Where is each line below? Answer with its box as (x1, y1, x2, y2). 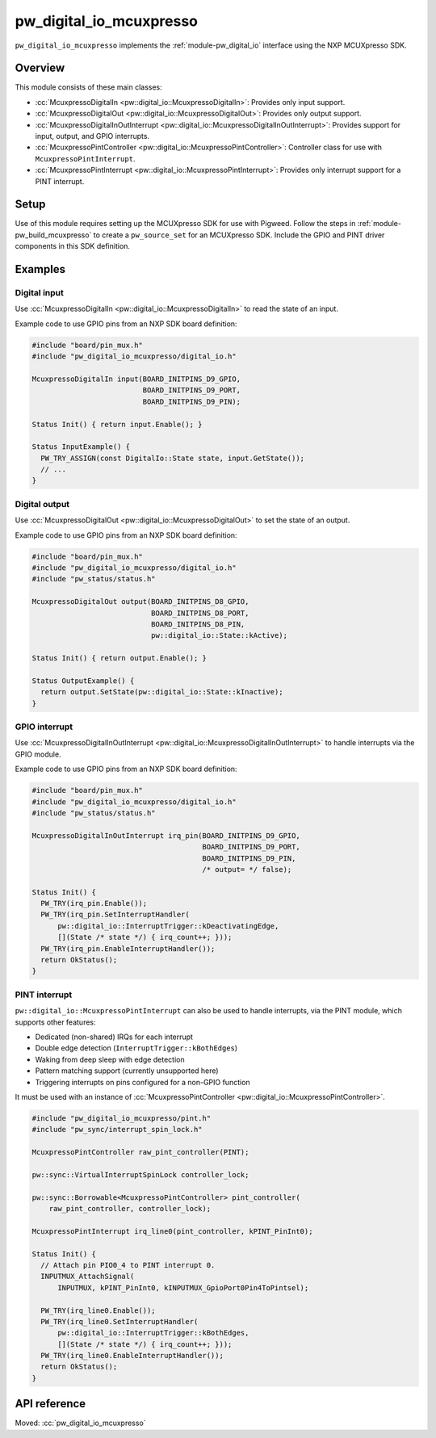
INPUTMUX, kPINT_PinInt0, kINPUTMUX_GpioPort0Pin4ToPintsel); (57, 1283, 309, 1292)
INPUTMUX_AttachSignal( (40, 1272, 135, 1281)
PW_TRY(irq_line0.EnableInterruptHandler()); (40, 1351, 224, 1360)
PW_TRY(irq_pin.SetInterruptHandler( (40, 910, 190, 920)
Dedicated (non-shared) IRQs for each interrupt (35, 1032, 194, 1042)
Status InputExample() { (31, 442, 131, 451)
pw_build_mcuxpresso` (15, 230, 92, 240)
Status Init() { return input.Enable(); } (31, 420, 203, 429)
